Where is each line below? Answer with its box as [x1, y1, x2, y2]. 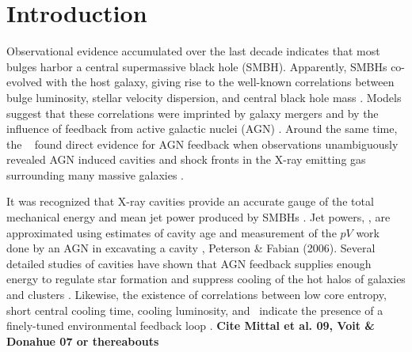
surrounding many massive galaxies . [6, 166, 185, 183]
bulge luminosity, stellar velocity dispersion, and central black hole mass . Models [6, 89, 402, 105]
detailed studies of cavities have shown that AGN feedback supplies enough [6, 255, 372, 271]
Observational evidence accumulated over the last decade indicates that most [6, 43, 380, 59]
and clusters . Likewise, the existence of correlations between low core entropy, [6, 286, 387, 303]
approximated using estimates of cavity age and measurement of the [6, 224, 337, 240]
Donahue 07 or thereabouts [6, 332, 159, 349]
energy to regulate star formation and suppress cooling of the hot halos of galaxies [6, 271, 406, 287]
